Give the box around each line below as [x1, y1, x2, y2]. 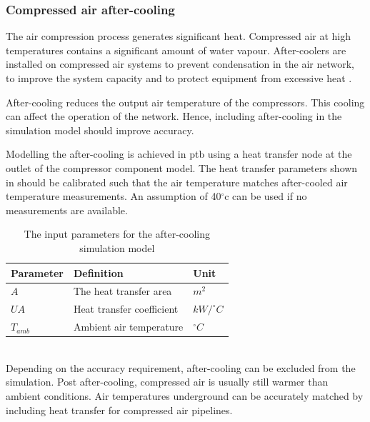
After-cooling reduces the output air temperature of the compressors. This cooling [6, 94, 365, 109]
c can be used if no [224, 189, 307, 204]
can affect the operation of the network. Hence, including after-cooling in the [6, 109, 342, 124]
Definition [73, 265, 124, 280]
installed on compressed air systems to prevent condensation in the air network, [6, 56, 354, 71]
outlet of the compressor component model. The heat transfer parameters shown [6, 160, 358, 175]
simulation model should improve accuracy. [6, 122, 194, 137]
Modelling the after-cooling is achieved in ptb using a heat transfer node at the [6, 146, 352, 161]
